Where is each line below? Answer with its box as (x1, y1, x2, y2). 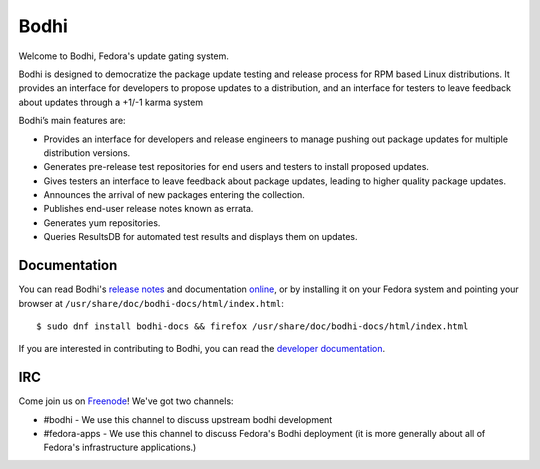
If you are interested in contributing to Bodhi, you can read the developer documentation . (18, 343, 386, 355)
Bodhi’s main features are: (18, 115, 126, 127)
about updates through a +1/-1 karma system (18, 96, 204, 108)
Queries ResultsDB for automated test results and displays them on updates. (43, 231, 358, 243)
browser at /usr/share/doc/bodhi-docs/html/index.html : (18, 297, 284, 309)
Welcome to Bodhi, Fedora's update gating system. (18, 50, 230, 62)
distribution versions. (43, 146, 131, 159)
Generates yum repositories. (43, 216, 161, 229)
